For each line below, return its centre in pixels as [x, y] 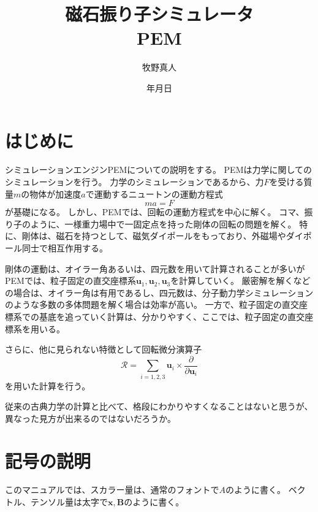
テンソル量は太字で [69, 502]
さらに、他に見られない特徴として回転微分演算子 [104, 349]
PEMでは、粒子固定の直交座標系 [70, 281]
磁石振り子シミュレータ [159, 14]
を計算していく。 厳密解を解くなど [240, 281]
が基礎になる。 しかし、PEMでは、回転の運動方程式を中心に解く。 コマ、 [155, 212]
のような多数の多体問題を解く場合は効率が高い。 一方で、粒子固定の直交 [152, 304]
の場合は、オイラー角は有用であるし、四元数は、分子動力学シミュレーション [159, 292]
